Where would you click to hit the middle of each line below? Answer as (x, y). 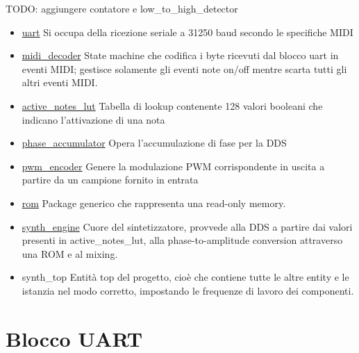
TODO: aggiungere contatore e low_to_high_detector (122, 8)
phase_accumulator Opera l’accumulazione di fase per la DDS (154, 143)
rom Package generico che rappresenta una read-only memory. (154, 203)
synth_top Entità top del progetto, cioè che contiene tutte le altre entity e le (185, 277)
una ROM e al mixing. (70, 253)
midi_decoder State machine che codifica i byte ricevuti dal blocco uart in (180, 55)
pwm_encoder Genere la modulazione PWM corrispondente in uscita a (173, 166)
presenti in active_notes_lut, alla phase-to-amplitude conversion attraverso (182, 240)
